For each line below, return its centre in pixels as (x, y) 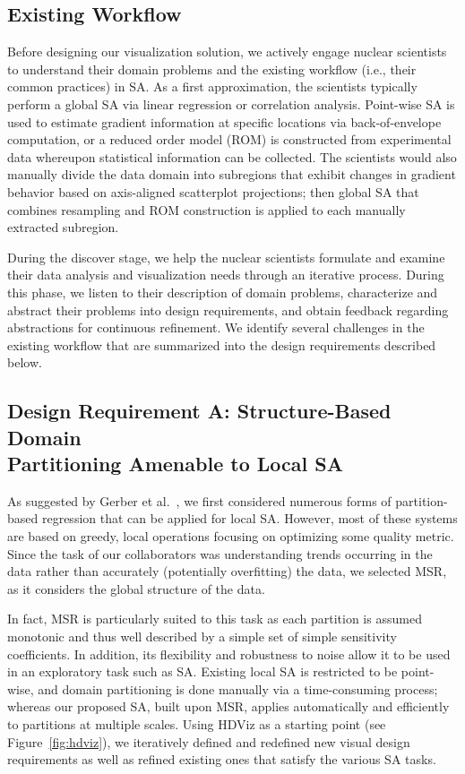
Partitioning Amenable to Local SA (175, 464)
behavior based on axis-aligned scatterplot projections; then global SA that (213, 191)
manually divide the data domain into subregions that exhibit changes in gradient (232, 174)
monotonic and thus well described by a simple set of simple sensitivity (202, 636)
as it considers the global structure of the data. (136, 588)
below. (25, 362)
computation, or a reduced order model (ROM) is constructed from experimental (229, 139)
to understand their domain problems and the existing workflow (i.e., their (212, 69)
